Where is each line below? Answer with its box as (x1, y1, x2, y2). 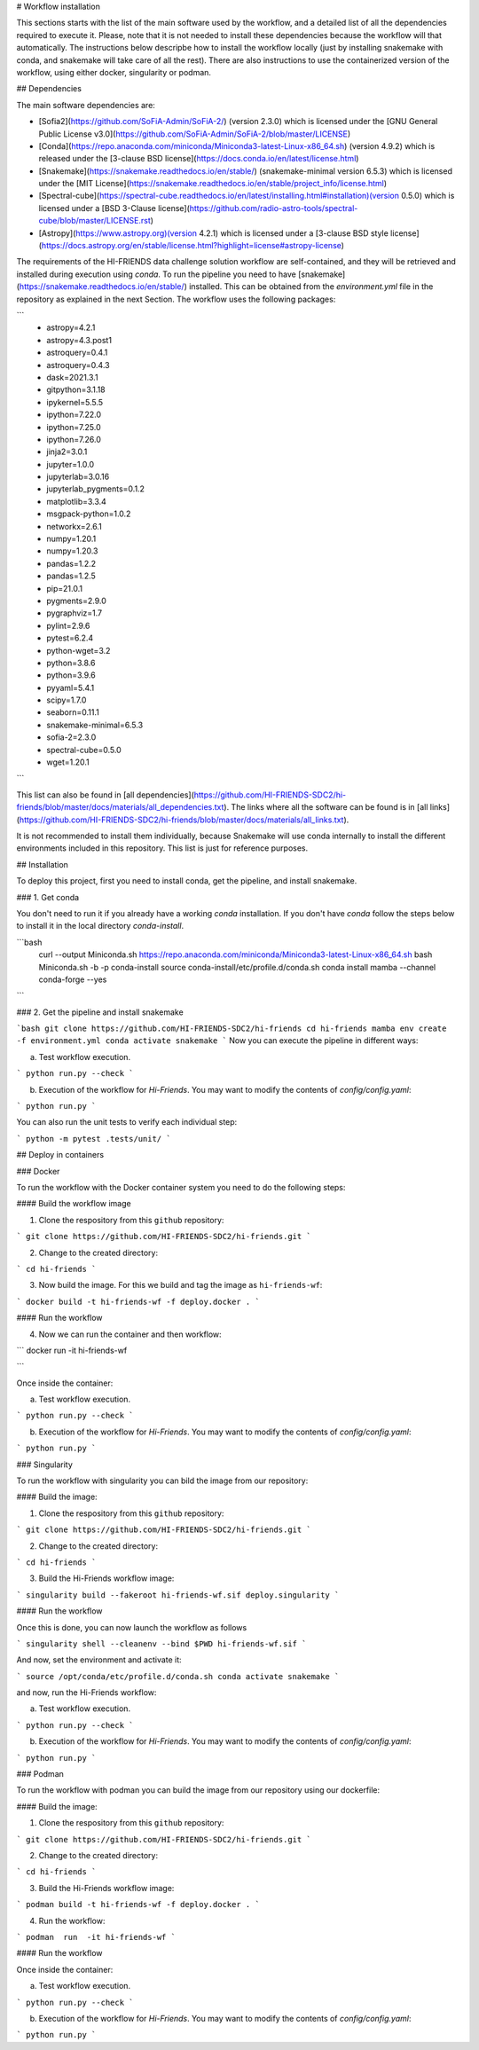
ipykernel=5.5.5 (46, 397, 104, 407)
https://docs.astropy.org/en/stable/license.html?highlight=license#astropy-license (41, 240, 342, 251)
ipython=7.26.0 (46, 434, 102, 444)
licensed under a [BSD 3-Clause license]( (38, 202, 191, 213)
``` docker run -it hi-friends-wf (16, 1345, 128, 1355)
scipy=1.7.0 (46, 695, 87, 705)
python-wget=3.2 (46, 645, 111, 656)
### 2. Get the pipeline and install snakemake (16, 1007, 184, 1017)
